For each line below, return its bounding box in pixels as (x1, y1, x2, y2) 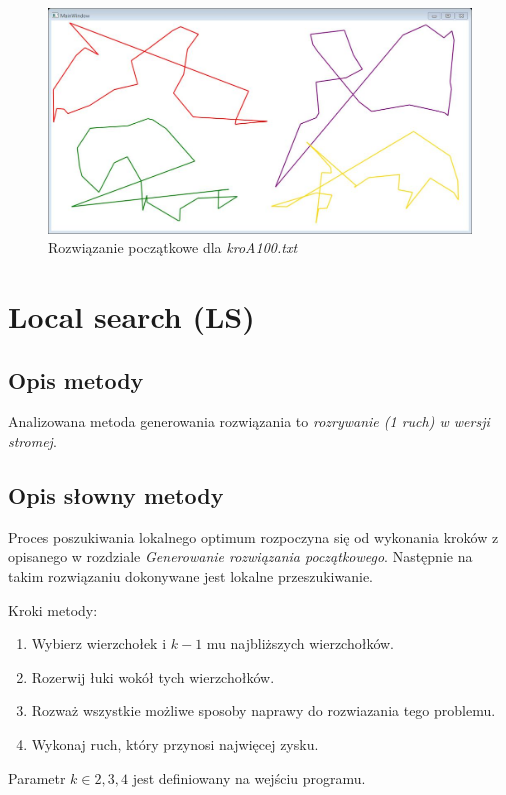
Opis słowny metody (8, 480, 224, 510)
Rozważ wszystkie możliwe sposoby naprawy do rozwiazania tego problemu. (31, 700, 496, 721)
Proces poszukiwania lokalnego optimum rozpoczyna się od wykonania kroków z (8, 526, 499, 547)
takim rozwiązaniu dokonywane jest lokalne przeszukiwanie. (8, 566, 374, 586)
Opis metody (8, 364, 144, 395)
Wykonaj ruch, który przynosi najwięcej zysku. (31, 733, 319, 754)
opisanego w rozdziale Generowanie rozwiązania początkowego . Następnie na (8, 546, 473, 567)
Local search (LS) (8, 296, 255, 337)
